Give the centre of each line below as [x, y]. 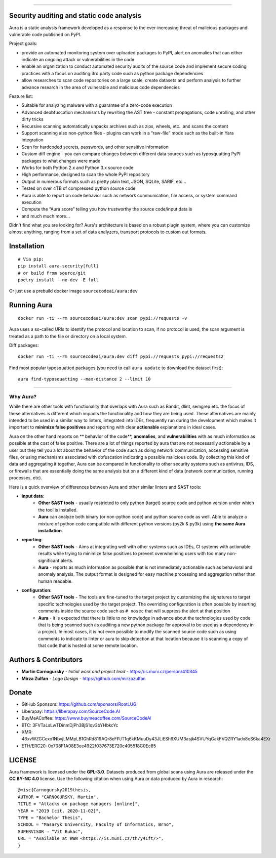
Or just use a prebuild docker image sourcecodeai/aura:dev [73, 291]
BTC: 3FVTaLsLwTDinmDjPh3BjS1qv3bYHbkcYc [70, 725]
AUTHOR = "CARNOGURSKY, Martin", [58, 797]
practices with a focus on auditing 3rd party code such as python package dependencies [112, 73]
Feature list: [21, 96]
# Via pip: [31, 259]
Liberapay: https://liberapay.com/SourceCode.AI [71, 711]
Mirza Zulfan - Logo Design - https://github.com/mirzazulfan [83, 678]
